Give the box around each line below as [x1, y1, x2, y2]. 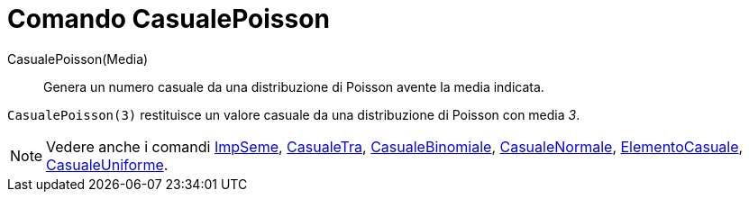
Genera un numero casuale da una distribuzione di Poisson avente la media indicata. [43, 78, 544, 95]
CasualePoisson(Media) [7, 50, 149, 67]
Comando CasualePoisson [7, 4, 330, 34]
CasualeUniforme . [46, 155, 169, 174]
